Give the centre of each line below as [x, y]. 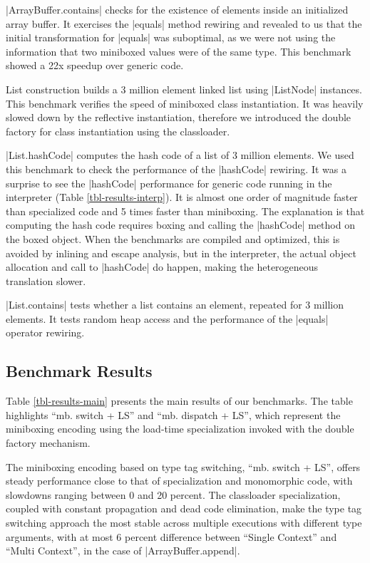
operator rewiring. [45, 332]
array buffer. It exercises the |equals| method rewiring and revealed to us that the [184, 23]
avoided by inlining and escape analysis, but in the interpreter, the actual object [181, 253]
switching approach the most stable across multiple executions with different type [184, 523]
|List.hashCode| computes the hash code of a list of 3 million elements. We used [180, 155]
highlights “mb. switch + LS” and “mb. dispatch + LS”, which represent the [173, 414]
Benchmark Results [79, 371]
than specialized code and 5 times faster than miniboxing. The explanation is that [185, 211]
